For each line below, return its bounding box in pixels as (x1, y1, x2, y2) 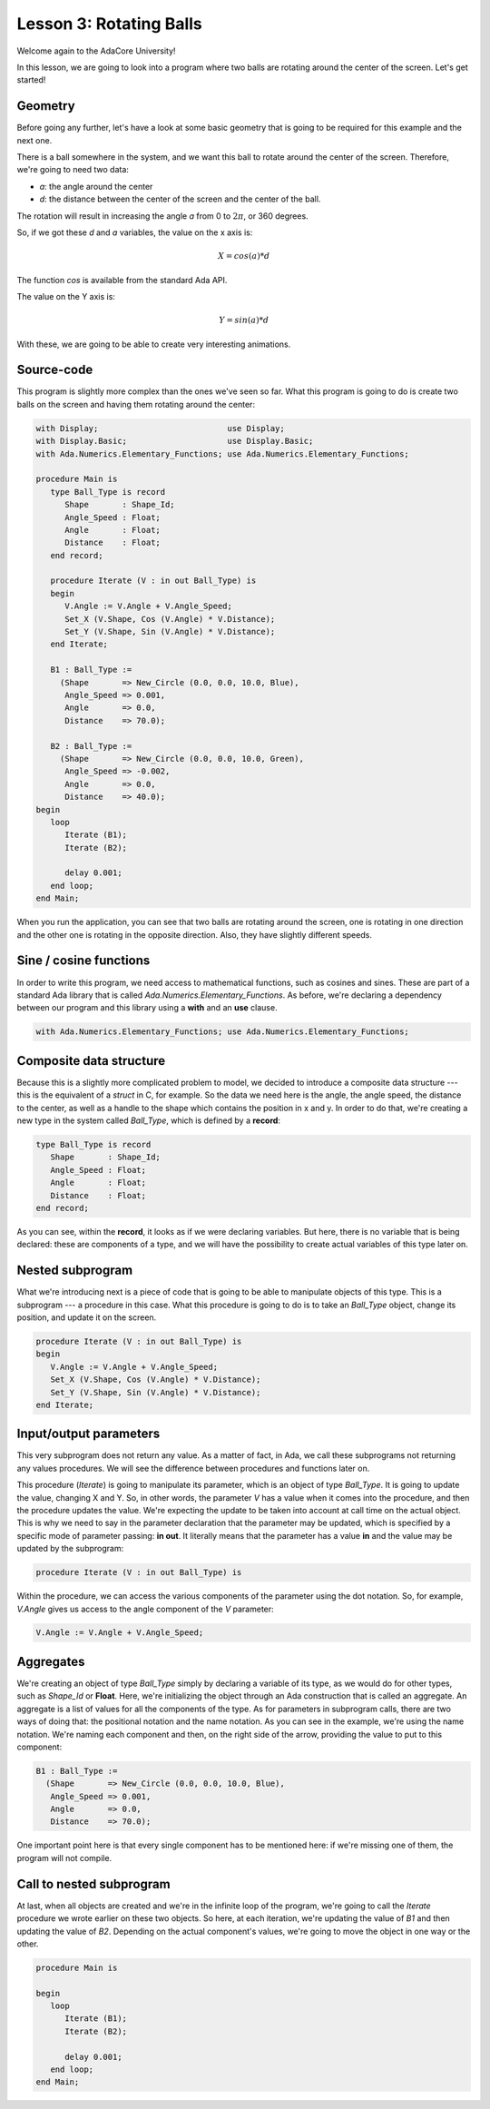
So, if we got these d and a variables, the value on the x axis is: (16, 227, 253, 238)
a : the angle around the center (39, 181, 153, 192)
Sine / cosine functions (16, 953, 151, 969)
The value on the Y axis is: (16, 291, 115, 301)
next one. (16, 134, 53, 145)
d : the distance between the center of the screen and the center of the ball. (39, 193, 321, 204)
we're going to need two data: (16, 164, 129, 175)
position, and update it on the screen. (16, 1312, 157, 1323)
